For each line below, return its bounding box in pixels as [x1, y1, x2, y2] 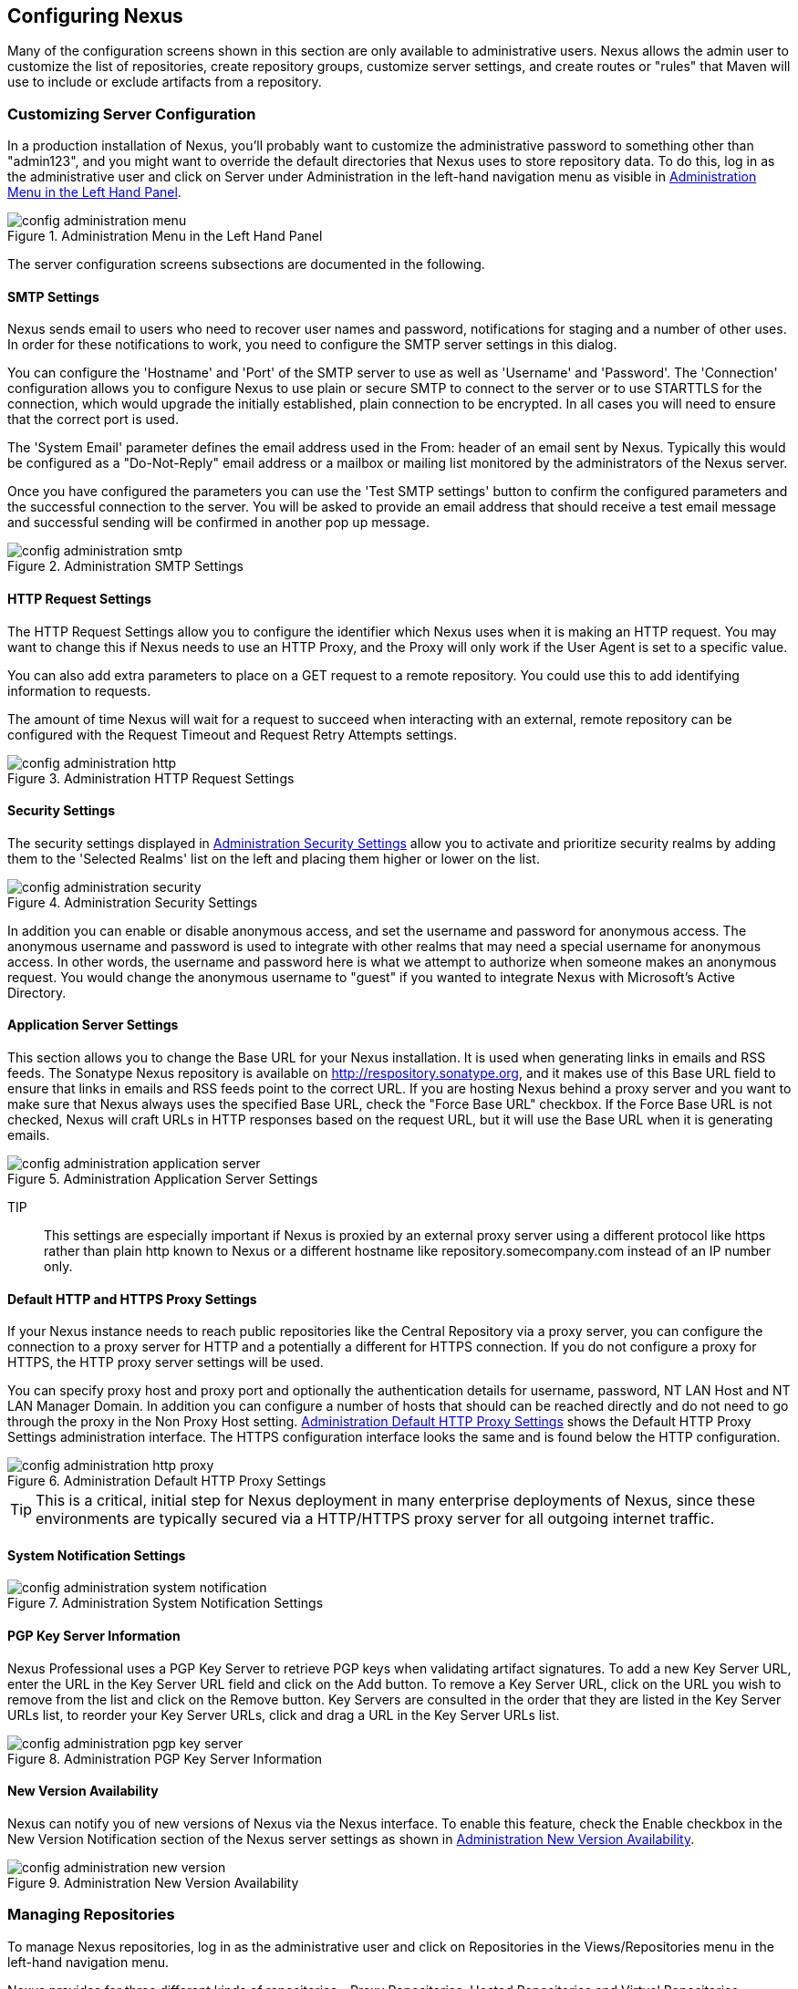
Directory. [7, 984, 67, 1000]
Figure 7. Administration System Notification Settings [7, 1595, 324, 1611]
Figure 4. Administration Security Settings [7, 894, 258, 910]
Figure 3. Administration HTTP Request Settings [7, 770, 295, 786]
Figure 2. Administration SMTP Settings [7, 558, 244, 575]
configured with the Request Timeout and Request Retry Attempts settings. [7, 726, 458, 742]
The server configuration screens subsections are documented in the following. [7, 256, 485, 273]
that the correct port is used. [7, 411, 179, 428]
